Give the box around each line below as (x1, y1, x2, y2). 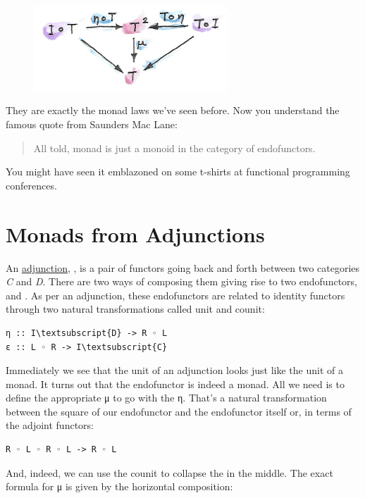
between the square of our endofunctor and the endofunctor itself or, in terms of (6, 404, 352, 418)
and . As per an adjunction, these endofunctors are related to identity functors (6, 287, 345, 302)
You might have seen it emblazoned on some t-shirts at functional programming (6, 164, 350, 179)
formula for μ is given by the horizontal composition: (6, 479, 233, 494)
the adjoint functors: (6, 418, 94, 432)
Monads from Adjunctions (6, 219, 265, 248)
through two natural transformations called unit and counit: (6, 301, 265, 316)
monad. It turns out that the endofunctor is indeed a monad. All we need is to (6, 376, 345, 391)
